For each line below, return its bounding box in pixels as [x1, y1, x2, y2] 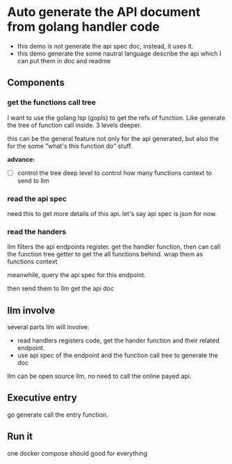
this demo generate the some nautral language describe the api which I [17, 49, 222, 58]
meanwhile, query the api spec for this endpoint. [7, 271, 146, 279]
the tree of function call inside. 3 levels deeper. [7, 121, 142, 129]
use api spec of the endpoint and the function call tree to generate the [17, 351, 219, 360]
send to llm [17, 176, 49, 185]
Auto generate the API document [7, 4, 201, 20]
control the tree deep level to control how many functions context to [17, 168, 212, 177]
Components [7, 77, 65, 89]
